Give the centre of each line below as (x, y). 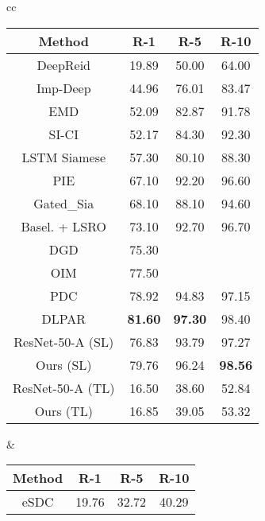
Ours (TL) (63, 410)
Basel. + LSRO (63, 226)
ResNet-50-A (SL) (64, 341)
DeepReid (64, 64)
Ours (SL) (63, 364)
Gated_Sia (64, 203)
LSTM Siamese (64, 157)
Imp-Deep (63, 87)
